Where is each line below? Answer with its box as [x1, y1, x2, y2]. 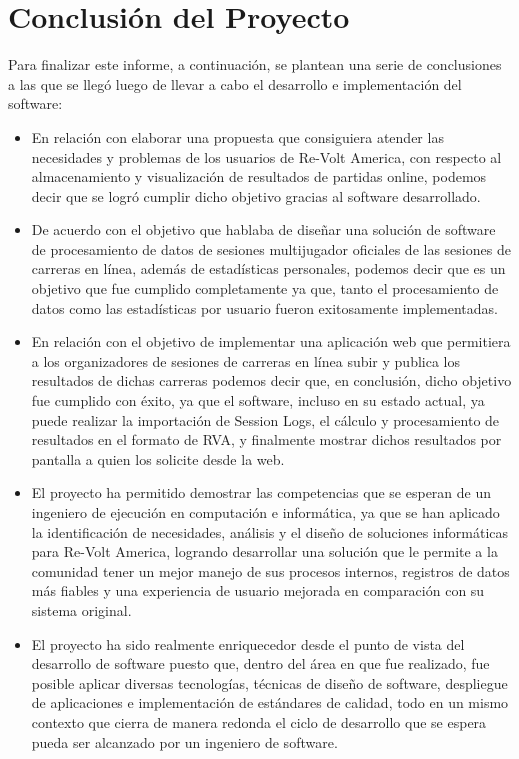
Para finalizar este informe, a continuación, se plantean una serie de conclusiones [8, 54, 502, 75]
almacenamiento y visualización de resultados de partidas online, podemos [31, 166, 487, 187]
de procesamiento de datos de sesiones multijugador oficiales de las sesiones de [31, 238, 511, 259]
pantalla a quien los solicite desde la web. [31, 448, 285, 469]
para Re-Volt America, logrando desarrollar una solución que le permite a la [31, 541, 498, 562]
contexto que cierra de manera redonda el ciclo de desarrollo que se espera [31, 711, 487, 732]
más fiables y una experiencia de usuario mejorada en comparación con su [31, 580, 485, 601]
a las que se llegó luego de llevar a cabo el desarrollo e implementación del [8, 73, 462, 94]
